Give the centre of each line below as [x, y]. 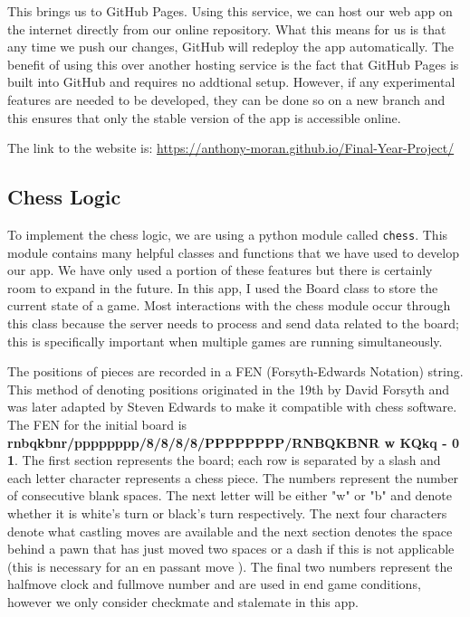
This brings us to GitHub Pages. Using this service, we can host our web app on [230, 11]
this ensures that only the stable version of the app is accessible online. [204, 117]
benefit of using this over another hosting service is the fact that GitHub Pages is [233, 64]
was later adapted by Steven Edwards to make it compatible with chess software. [232, 407]
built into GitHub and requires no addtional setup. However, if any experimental [231, 82]
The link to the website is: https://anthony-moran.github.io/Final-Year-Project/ [231, 148]
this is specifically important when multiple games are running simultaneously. [225, 341]
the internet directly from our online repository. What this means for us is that [227, 28]
